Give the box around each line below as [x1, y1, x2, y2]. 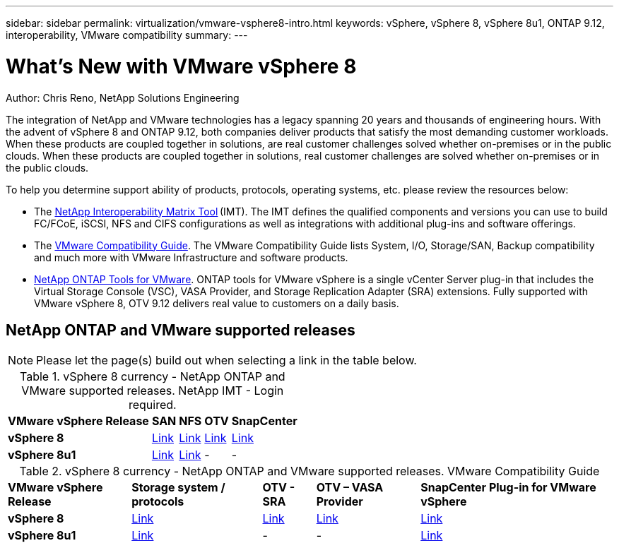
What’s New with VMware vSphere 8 [6, 54, 357, 78]
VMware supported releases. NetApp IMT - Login [21, 383, 284, 398]
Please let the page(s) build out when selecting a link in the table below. [36, 353, 417, 368]
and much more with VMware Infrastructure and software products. [34, 251, 348, 263]
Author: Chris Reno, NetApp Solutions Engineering [6, 91, 240, 104]
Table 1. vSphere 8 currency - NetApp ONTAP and [19, 369, 285, 384]
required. [128, 398, 177, 412]
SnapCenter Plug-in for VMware [420, 480, 596, 495]
